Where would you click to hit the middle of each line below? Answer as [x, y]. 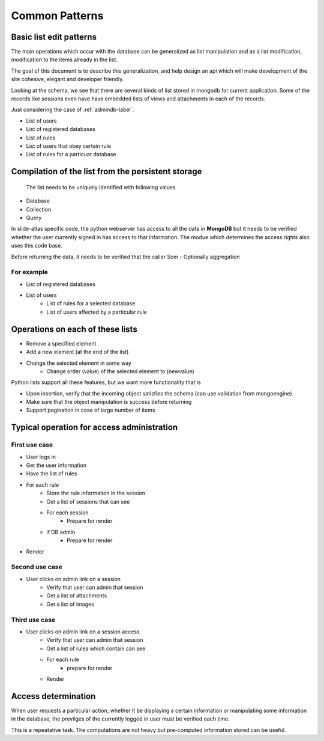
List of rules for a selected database [91, 303]
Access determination [53, 696]
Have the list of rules [52, 474]
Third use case [33, 620]
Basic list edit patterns [54, 37]
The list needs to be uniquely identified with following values [101, 187]
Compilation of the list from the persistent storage [106, 172]
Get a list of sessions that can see [88, 501]
